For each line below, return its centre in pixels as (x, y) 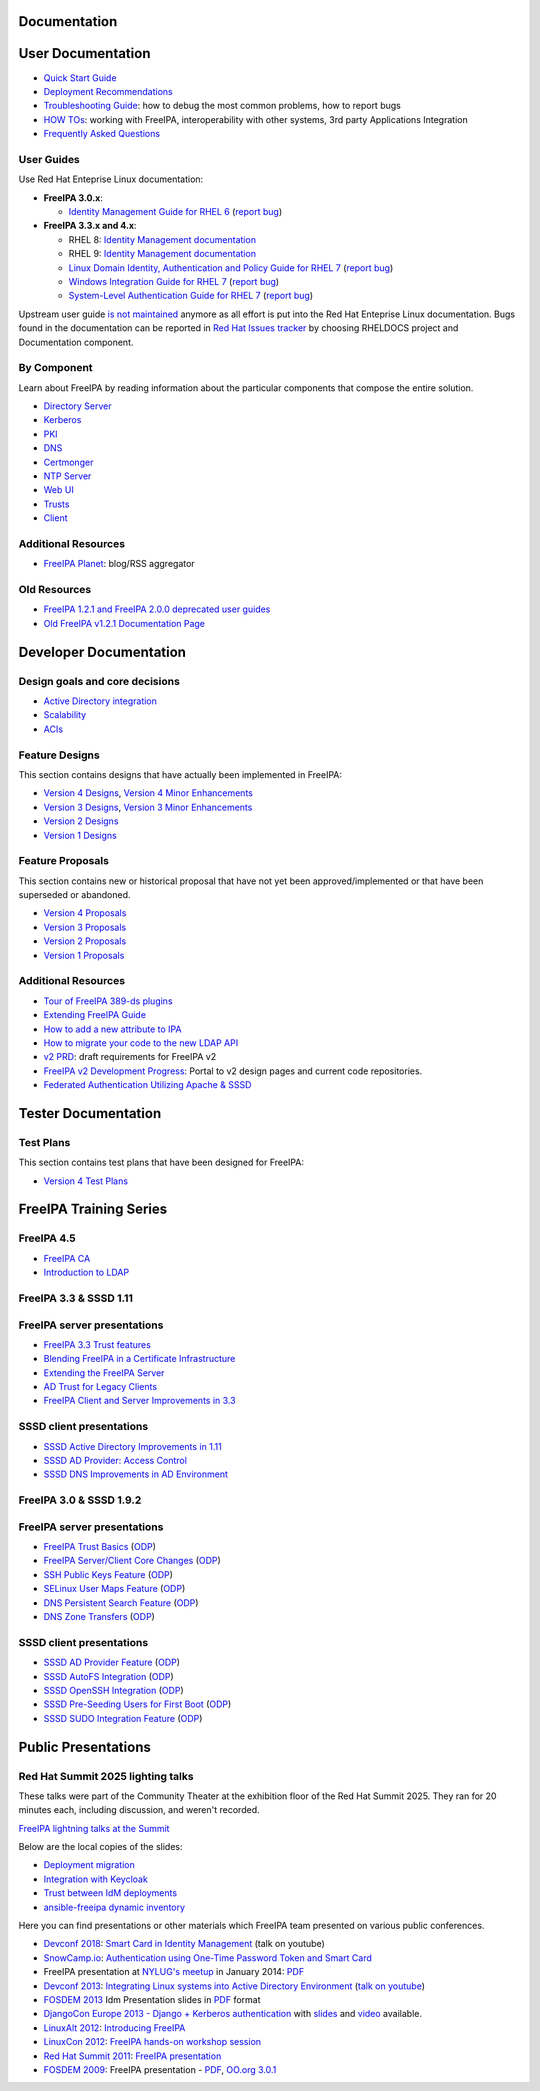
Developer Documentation (102, 651)
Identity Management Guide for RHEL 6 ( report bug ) (175, 212)
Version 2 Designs (81, 821)
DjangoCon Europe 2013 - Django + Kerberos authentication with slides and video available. (232, 2014)
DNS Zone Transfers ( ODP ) (99, 1617)
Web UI (58, 490)
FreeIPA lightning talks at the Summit (94, 1828)
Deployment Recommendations (108, 91)
